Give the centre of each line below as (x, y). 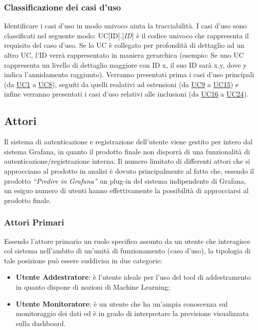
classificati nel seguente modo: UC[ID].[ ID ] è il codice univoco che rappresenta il (127, 35)
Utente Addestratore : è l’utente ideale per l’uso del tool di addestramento (133, 277)
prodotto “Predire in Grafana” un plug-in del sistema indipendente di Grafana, (125, 180)
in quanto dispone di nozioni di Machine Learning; (93, 286)
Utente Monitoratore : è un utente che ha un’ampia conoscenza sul (122, 303)
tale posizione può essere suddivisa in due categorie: (83, 260)
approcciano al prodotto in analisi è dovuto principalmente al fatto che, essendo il (129, 170)
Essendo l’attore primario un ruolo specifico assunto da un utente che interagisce (127, 241)
